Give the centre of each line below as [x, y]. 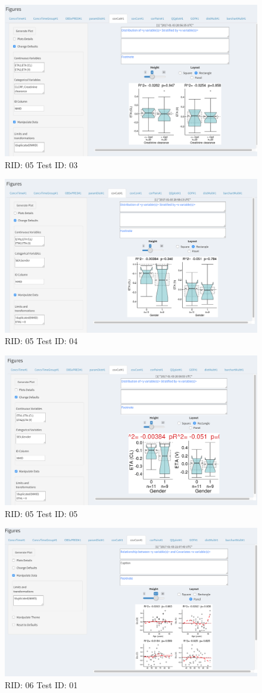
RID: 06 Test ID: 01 [41, 684]
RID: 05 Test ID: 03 [41, 164]
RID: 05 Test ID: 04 [41, 341]
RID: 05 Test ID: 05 [41, 513]
